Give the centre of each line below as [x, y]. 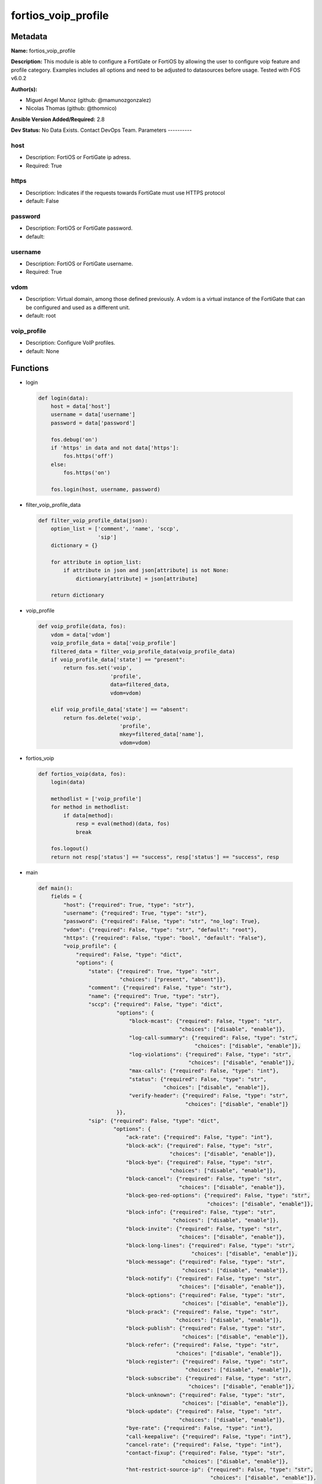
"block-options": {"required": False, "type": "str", [205, 1295]
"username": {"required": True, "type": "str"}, [135, 913]
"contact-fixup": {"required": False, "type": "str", [205, 1453]
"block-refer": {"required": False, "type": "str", [202, 1345]
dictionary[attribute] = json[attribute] [137, 578]
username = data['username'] [93, 415]
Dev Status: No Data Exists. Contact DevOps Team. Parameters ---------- [101, 130]
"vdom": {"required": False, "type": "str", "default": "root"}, [160, 930]
